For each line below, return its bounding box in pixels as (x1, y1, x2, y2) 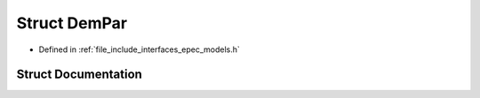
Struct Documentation (16, 67, 142, 82)
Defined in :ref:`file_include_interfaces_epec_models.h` (38, 44, 240, 55)
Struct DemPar (16, 13, 128, 33)
